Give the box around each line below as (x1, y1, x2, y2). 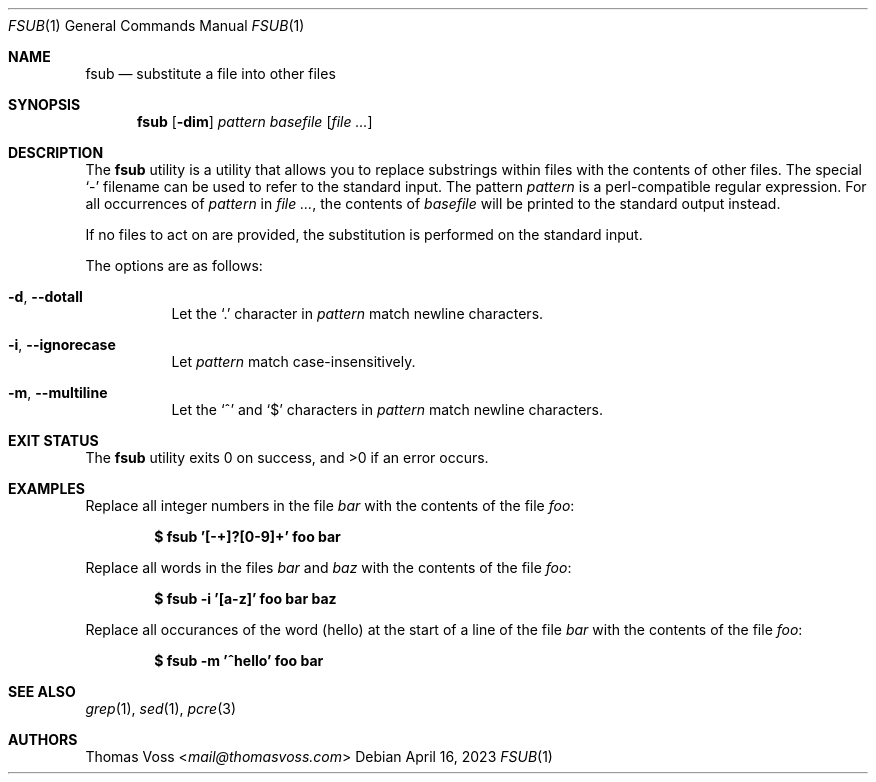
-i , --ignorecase (8, 336, 116, 353)
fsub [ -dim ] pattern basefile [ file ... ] (137, 113, 373, 130)
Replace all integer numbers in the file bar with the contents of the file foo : (85, 497, 575, 514)
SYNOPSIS (8, 96, 81, 113)
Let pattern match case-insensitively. (171, 353, 416, 370)
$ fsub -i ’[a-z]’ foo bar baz (154, 590, 337, 607)
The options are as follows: (85, 257, 263, 274)
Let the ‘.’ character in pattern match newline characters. (171, 305, 544, 322)
